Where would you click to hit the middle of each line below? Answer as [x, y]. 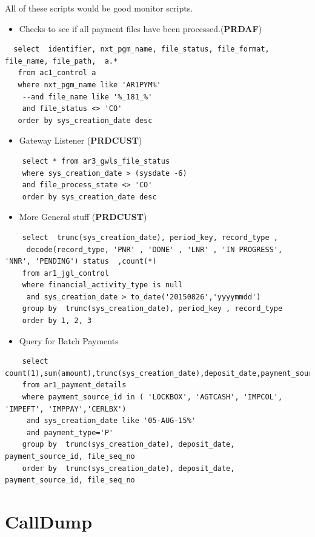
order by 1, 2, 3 [57, 321]
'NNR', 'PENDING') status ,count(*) [81, 262]
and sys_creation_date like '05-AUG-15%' [111, 421]
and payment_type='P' [70, 432]
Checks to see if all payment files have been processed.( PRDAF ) [141, 28]
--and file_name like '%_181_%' [87, 97]
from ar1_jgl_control [65, 273]
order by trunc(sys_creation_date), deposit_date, [128, 468]
